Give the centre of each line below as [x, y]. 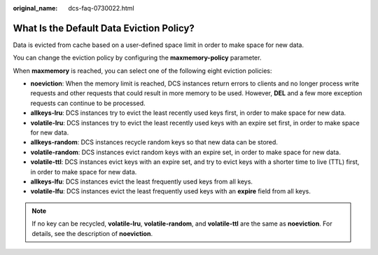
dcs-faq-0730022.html [101, 8]
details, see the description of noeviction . [92, 233]
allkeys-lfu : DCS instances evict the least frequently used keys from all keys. [142, 181]
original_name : [35, 8]
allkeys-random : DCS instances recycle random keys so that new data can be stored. [154, 142]
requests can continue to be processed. [88, 103]
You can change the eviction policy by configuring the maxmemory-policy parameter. [137, 58]
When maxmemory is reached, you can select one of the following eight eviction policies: [142, 71]
